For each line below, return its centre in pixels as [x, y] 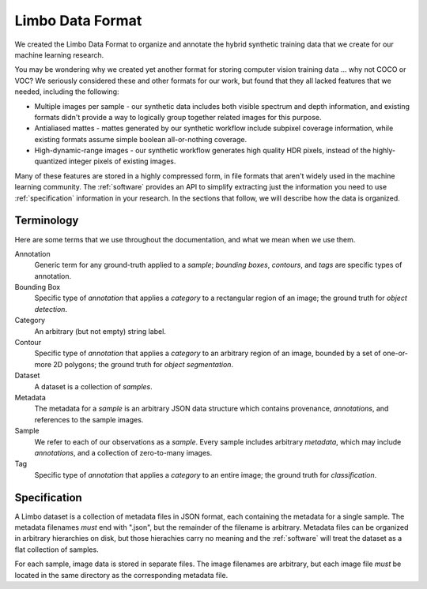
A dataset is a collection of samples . [94, 386]
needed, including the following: [67, 92]
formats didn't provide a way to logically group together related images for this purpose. [178, 117]
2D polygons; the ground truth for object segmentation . [143, 364]
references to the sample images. [89, 419]
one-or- [395, 353]
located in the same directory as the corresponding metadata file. [121, 575]
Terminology [47, 221]
